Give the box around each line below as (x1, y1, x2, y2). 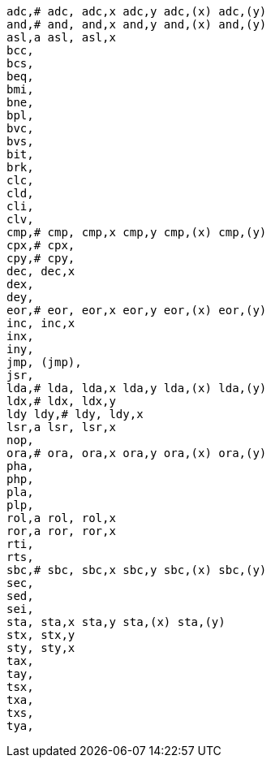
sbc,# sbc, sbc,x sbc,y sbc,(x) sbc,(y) (6, 563, 267, 576)
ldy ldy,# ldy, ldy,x (6, 408, 144, 421)
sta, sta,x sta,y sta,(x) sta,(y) (6, 615, 226, 628)
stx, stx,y (6, 628, 75, 641)
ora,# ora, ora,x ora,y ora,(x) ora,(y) (6, 447, 267, 460)
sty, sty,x (6, 641, 75, 654)
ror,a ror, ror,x (6, 524, 116, 537)
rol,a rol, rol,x (6, 511, 116, 524)
